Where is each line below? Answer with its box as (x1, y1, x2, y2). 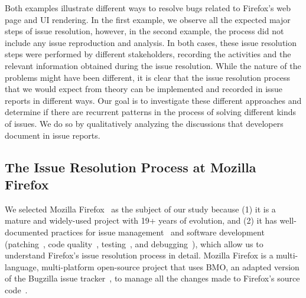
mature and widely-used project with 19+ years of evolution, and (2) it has (5, 214, 277, 227)
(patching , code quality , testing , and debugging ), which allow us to (5, 237, 263, 250)
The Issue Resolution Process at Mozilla (5, 158, 256, 176)
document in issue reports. (5, 129, 100, 141)
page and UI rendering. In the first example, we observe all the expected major (5, 13, 291, 25)
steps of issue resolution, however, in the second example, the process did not (5, 25, 284, 37)
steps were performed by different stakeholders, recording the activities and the (5, 48, 291, 60)
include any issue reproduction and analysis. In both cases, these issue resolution (5, 36, 297, 48)
